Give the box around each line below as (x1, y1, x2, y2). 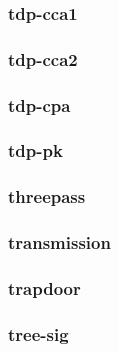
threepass (8, 184, 86, 209)
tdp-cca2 (8, 46, 78, 71)
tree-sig (8, 321, 69, 346)
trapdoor (8, 275, 81, 300)
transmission (8, 230, 111, 255)
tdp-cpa (8, 92, 71, 117)
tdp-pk (8, 138, 63, 163)
